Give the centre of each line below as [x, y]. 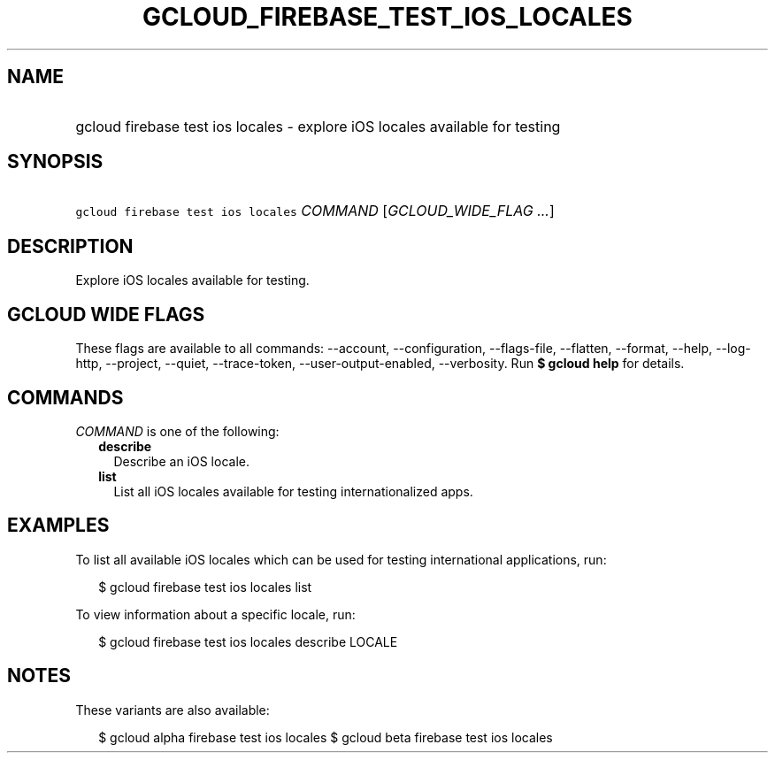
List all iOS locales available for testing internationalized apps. [293, 491]
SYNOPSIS [55, 162]
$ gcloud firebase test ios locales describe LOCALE [248, 641]
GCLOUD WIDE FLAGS [106, 314]
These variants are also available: [173, 710]
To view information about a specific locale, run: [215, 614]
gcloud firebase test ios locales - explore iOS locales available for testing [318, 126]
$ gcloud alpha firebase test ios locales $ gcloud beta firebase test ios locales [326, 737]
